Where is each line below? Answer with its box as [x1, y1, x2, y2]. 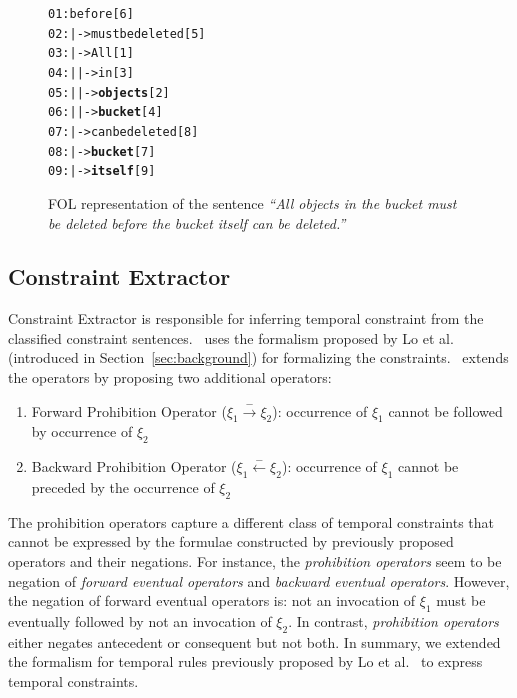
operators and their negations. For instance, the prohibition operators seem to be [8, 551, 502, 572]
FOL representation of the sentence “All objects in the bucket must [48, 192, 457, 213]
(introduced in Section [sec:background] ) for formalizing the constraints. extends [8, 347, 509, 368]
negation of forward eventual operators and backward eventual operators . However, [8, 570, 510, 591]
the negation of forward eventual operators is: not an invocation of [8, 590, 416, 611]
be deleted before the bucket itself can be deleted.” [48, 212, 346, 233]
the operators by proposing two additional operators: [8, 367, 332, 388]
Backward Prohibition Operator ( [31, 456, 237, 477]
